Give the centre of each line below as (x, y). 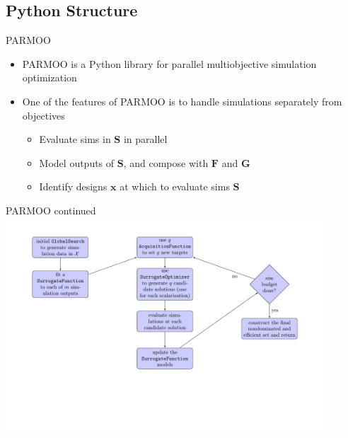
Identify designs (73, 186)
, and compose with (166, 162)
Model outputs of (77, 162)
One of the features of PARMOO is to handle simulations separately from (182, 101)
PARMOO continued (51, 210)
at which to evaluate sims (175, 186)
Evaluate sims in (75, 139)
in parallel (145, 139)
